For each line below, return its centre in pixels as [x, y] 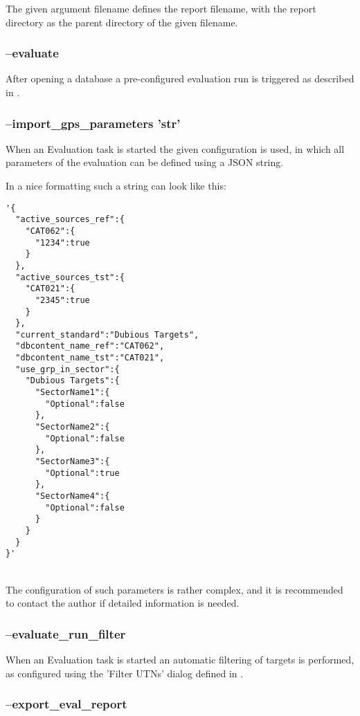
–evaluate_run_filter [66, 633]
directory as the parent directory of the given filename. [122, 22]
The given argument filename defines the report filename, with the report [161, 8]
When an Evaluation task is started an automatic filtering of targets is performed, [180, 659]
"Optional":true [82, 473]
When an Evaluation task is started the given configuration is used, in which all [175, 148]
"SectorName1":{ [72, 393]
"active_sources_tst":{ [70, 277]
